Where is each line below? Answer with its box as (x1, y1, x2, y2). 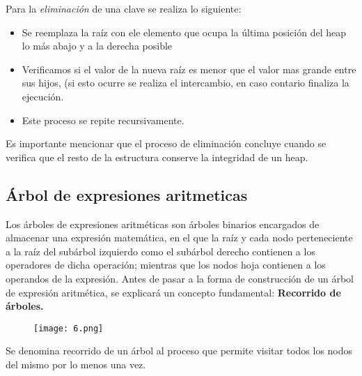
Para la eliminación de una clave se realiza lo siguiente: (6, 1, 242, 15)
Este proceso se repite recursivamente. (22, 112, 184, 127)
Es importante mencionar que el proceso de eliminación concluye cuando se (6, 136, 326, 151)
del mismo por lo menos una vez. (6, 356, 146, 371)
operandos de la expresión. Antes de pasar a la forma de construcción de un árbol (6, 271, 354, 285)
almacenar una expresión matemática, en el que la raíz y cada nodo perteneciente (6, 230, 353, 245)
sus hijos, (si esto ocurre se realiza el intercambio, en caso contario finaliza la (22, 75, 349, 90)
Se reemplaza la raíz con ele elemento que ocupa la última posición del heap (22, 24, 347, 39)
